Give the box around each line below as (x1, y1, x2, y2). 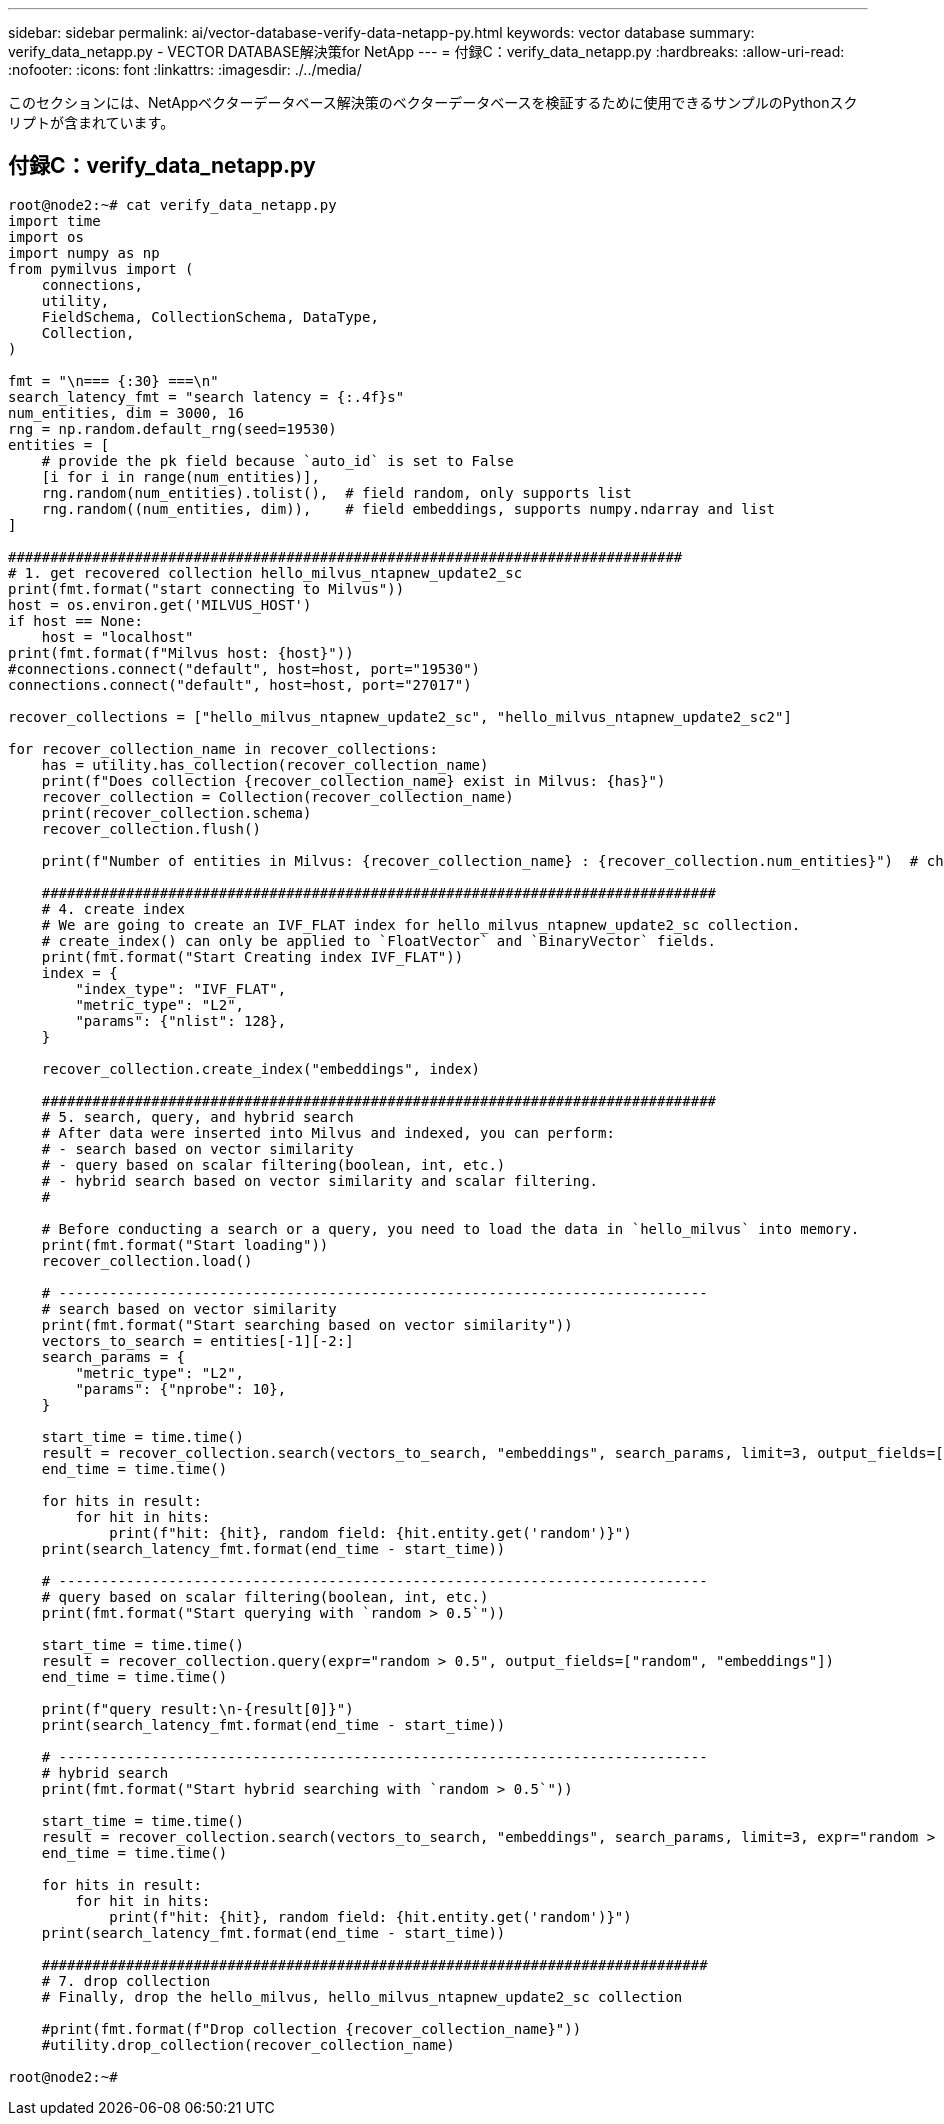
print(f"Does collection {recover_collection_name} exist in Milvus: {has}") (41, 772, 666, 789)
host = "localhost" (41, 628, 194, 645)
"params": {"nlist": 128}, (75, 1012, 287, 1029)
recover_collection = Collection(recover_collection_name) (41, 788, 514, 805)
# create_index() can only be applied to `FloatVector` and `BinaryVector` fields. (41, 932, 717, 949)
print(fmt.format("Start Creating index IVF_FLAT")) (41, 948, 464, 965)
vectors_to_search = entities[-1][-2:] (41, 1332, 354, 1349)
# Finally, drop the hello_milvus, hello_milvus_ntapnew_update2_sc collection (41, 1988, 683, 2005)
